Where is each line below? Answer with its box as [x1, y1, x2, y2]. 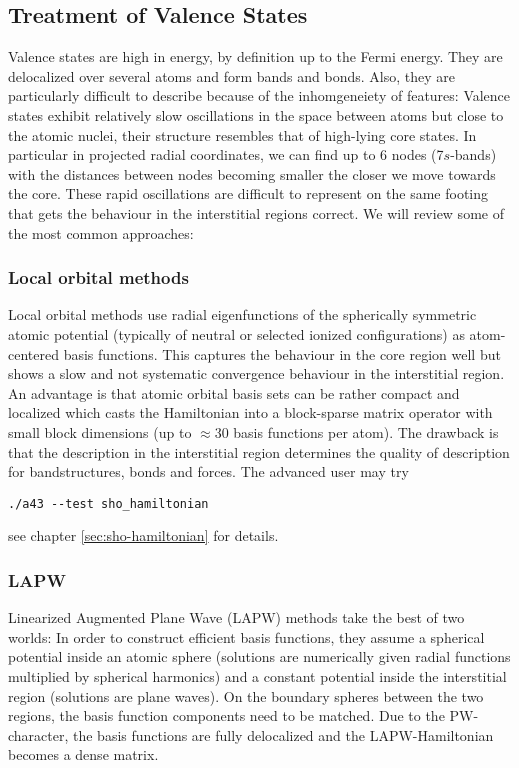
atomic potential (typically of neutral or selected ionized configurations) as [8, 323, 465, 344]
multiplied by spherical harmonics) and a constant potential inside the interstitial [8, 665, 507, 686]
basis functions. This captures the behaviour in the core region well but [63, 343, 501, 364]
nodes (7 [391, 144, 444, 165]
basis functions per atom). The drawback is [233, 421, 499, 442]
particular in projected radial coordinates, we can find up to [8, 144, 376, 165]
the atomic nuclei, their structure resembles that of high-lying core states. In [8, 124, 477, 145]
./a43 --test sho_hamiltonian [8, 496, 209, 511]
